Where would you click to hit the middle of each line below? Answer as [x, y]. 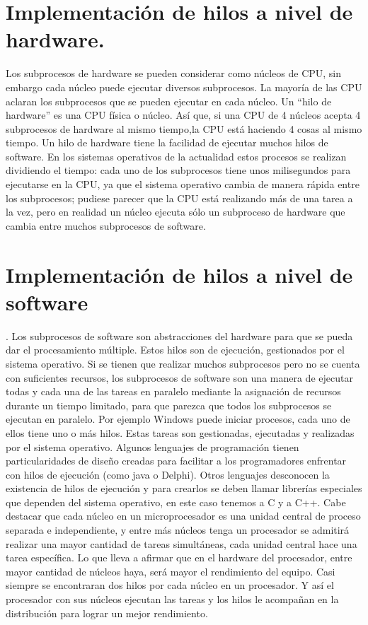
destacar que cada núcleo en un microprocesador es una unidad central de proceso [183, 516]
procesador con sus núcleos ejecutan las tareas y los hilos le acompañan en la [172, 599]
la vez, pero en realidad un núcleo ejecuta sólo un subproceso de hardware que [176, 212]
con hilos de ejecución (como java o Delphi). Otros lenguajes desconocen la [168, 474]
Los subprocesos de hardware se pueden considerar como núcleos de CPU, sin [174, 73]
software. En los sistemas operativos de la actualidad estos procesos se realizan [176, 156]
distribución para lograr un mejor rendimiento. [107, 613]
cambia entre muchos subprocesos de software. [106, 225]
